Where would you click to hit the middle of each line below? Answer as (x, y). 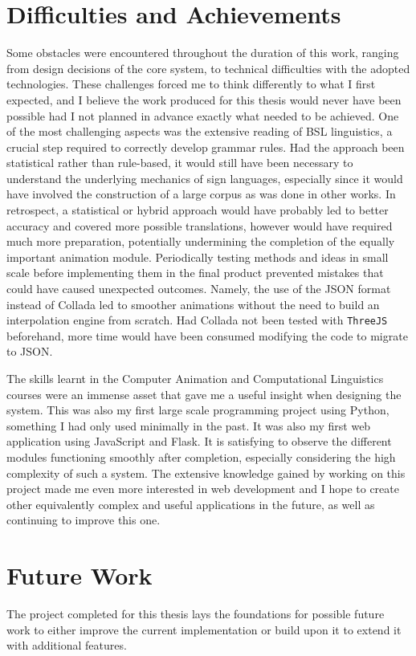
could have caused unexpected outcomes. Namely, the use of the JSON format (199, 289)
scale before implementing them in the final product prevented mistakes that (195, 273)
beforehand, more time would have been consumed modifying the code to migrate (207, 335)
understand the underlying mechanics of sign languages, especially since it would (205, 178)
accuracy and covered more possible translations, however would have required (200, 225)
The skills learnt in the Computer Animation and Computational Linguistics (195, 379)
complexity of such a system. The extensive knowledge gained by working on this (206, 473)
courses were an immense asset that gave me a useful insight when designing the (204, 394)
